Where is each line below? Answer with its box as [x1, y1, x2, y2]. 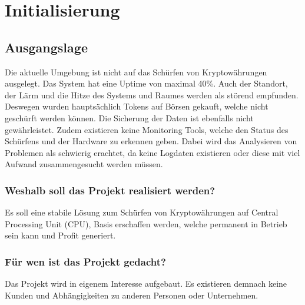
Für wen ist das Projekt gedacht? [5, 254, 166, 268]
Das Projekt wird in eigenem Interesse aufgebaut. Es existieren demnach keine [5, 277, 287, 290]
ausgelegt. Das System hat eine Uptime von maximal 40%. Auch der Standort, [5, 77, 288, 89]
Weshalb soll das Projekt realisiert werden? [5, 183, 216, 197]
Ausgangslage [5, 38, 88, 56]
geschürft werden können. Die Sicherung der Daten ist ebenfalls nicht [5, 111, 254, 124]
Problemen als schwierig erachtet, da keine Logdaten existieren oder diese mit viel [5, 146, 300, 158]
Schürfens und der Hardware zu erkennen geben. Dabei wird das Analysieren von [5, 135, 297, 147]
